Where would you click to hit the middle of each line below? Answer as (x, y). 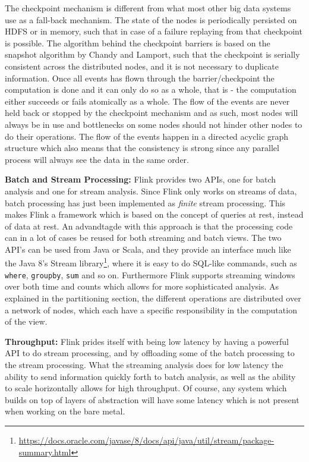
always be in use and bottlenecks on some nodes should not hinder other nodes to (154, 124)
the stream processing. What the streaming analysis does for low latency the (144, 364)
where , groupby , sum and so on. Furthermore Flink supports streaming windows (150, 274)
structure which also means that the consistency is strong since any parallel (142, 148)
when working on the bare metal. (65, 411)
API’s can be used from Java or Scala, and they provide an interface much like (148, 249)
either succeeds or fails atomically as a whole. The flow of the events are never (147, 101)
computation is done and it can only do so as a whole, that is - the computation (151, 89)
